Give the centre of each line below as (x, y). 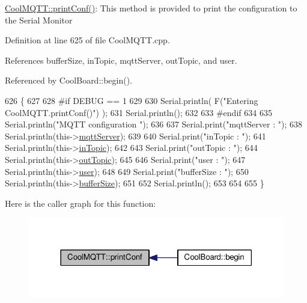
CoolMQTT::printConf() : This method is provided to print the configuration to (151, 8)
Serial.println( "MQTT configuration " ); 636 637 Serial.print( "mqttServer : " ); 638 (153, 124)
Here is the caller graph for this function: (81, 203)
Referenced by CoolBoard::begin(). (69, 80)
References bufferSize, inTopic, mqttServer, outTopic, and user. (121, 60)
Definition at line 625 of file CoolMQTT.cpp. (87, 40)
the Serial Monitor (39, 20)
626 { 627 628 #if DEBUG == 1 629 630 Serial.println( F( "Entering (132, 100)
